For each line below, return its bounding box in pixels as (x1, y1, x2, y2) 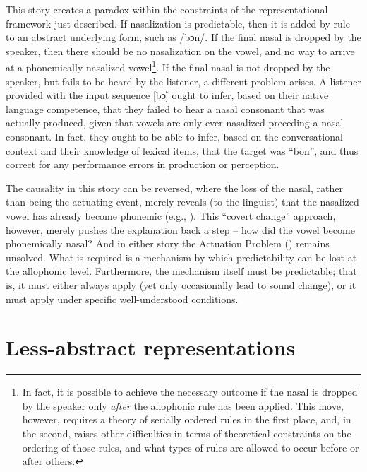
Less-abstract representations (6, 333, 296, 362)
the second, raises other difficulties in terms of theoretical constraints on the (22, 426, 351, 441)
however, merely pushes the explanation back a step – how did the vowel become (6, 222, 355, 237)
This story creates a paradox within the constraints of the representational (6, 2, 328, 16)
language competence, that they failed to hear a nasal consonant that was (6, 101, 325, 116)
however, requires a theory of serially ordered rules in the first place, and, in (22, 412, 351, 427)
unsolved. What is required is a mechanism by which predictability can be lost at (6, 249, 357, 264)
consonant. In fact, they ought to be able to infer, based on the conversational (6, 129, 343, 143)
